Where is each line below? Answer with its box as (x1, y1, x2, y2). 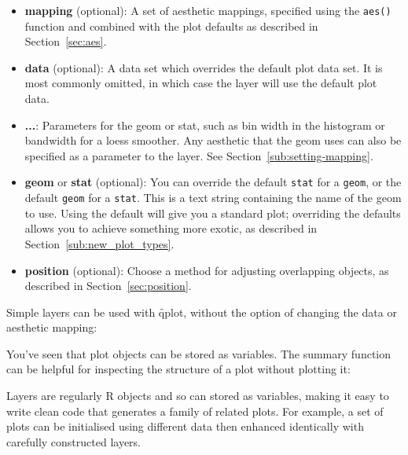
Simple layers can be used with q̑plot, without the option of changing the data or (6, 303, 397, 320)
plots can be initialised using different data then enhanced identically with (6, 418, 364, 435)
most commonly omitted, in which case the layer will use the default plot (24, 75, 377, 91)
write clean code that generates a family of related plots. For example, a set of (6, 402, 384, 419)
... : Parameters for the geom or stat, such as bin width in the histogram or (24, 116, 385, 133)
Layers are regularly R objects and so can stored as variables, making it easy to (6, 387, 389, 404)
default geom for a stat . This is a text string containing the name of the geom (24, 189, 402, 206)
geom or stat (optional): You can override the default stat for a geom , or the (24, 174, 402, 190)
